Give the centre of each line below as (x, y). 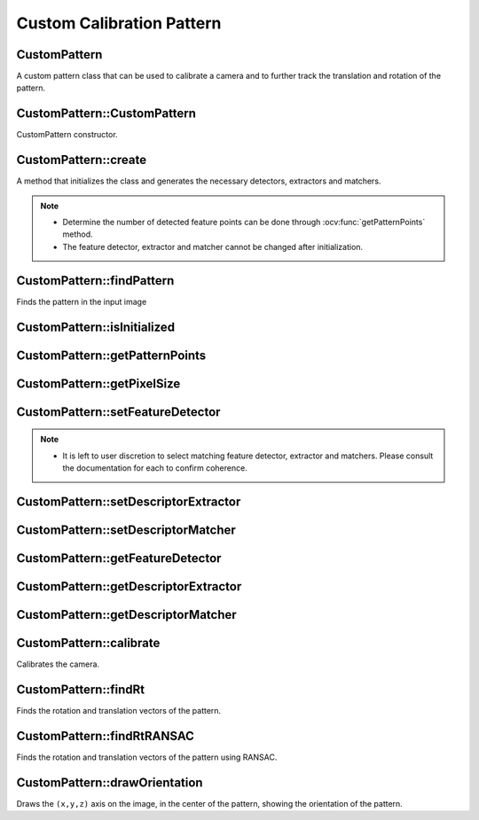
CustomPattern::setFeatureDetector (118, 412)
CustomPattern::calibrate (88, 643)
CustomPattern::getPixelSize (98, 383)
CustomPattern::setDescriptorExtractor (129, 501)
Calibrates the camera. (58, 664)
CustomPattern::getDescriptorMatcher (126, 615)
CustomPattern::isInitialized (96, 327)
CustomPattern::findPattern (95, 281)
